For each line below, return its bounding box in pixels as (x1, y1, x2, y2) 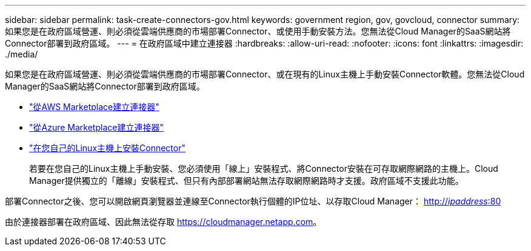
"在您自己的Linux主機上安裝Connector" (29, 143, 185, 153)
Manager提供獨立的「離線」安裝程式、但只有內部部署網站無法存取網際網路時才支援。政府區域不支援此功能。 (29, 175, 464, 186)
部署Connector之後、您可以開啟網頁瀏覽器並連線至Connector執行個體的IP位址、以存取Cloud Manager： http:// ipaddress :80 (5, 196, 501, 206)
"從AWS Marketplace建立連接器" (29, 102, 159, 112)
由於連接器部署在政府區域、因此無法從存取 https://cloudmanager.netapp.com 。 (5, 217, 322, 227)
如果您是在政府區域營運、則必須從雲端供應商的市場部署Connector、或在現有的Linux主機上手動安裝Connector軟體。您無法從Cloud (5, 69, 525, 79)
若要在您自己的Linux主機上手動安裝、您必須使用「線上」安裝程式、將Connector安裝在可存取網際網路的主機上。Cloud (29, 163, 498, 174)
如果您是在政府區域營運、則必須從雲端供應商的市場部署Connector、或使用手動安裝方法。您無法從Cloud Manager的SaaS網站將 (5, 26, 511, 36)
